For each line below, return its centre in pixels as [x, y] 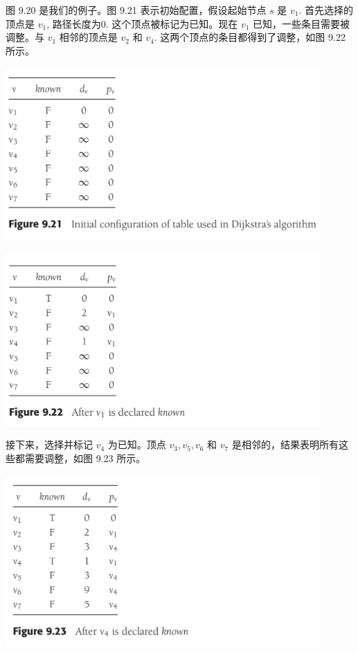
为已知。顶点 [137, 444]
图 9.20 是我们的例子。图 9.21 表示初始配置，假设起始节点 [136, 10]
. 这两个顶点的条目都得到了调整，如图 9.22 [250, 37]
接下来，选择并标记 [49, 444]
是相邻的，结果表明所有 [285, 444]
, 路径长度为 [74, 23]
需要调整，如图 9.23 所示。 [85, 458]
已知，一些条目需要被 [302, 23]
